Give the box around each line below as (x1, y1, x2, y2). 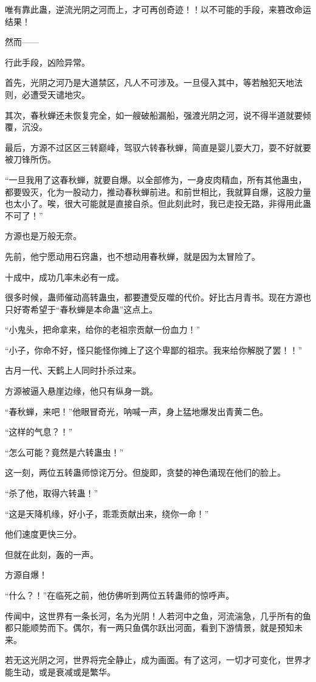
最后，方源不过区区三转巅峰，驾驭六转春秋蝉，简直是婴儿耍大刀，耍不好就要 (5, 141, 311, 153)
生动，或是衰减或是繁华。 (13, 665, 115, 678)
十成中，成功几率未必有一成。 (5, 270, 124, 283)
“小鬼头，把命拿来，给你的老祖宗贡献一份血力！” (5, 323, 201, 336)
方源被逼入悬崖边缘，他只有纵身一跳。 (5, 384, 158, 397)
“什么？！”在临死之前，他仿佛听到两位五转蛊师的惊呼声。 (5, 589, 235, 601)
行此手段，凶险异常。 (5, 55, 90, 68)
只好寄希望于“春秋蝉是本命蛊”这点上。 (5, 302, 158, 315)
